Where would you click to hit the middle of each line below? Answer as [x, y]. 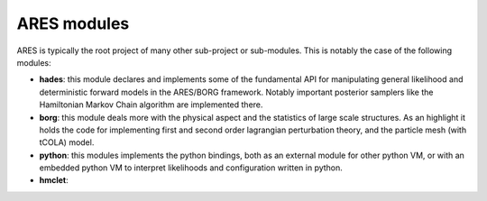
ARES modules [73, 23]
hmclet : [54, 180]
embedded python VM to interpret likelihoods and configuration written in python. [191, 168]
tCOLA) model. [67, 142]
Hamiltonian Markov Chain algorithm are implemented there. [151, 105]
